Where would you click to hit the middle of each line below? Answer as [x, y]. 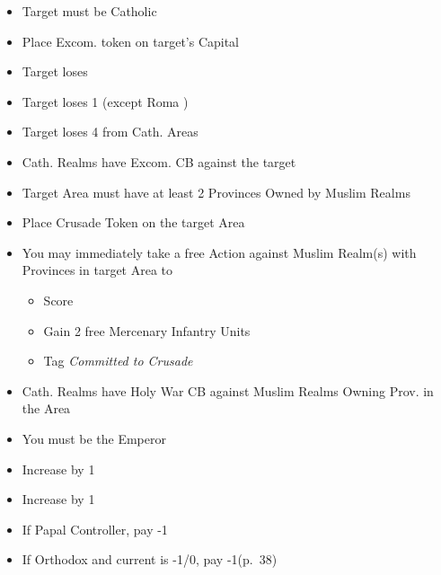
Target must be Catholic [89, 11]
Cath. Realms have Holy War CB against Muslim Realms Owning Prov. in [228, 390]
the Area [46, 408]
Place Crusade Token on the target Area [133, 222]
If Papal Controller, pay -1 [95, 529]
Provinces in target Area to [97, 270]
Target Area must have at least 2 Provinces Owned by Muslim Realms [216, 192]
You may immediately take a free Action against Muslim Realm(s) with [219, 252]
